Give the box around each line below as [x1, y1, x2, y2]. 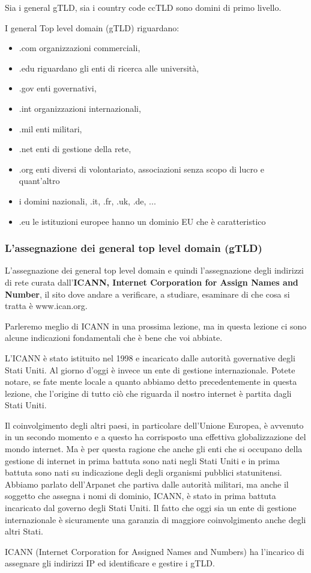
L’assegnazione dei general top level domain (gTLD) [5, 241, 262, 256]
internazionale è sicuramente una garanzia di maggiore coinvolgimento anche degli [5, 513, 306, 526]
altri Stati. [5, 525, 43, 538]
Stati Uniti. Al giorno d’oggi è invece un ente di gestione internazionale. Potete [5, 363, 295, 376]
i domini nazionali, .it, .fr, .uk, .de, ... [19, 194, 156, 207]
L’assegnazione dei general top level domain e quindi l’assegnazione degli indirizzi [5, 264, 304, 277]
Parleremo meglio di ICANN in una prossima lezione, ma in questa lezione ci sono [5, 319, 307, 332]
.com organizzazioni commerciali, [19, 41, 140, 54]
